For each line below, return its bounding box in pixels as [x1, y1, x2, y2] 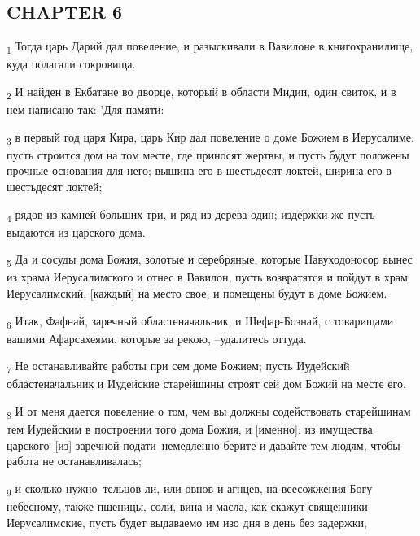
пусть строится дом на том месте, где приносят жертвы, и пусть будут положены [7, 146, 409, 163]
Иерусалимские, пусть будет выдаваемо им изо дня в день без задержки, [7, 513, 367, 530]
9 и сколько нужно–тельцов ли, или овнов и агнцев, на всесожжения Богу [7, 479, 373, 499]
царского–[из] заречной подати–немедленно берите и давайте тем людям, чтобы [7, 436, 400, 453]
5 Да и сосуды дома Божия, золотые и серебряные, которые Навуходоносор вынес [7, 251, 413, 270]
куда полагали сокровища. [7, 55, 136, 72]
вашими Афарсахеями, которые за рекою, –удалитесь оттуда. [7, 329, 307, 346]
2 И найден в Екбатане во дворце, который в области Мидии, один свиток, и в [7, 82, 396, 102]
